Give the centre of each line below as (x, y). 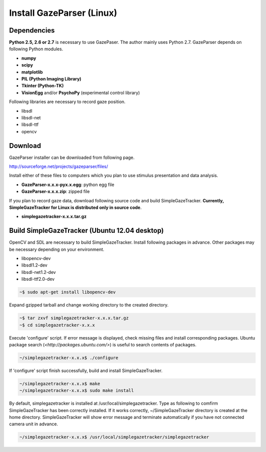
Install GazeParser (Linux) (63, 13)
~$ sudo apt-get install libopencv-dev (67, 292)
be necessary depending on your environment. (57, 249)
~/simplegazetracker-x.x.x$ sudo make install (77, 391)
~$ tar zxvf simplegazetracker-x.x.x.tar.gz (74, 318)
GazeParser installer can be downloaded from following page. (72, 157)
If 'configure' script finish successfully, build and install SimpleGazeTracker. (86, 371)
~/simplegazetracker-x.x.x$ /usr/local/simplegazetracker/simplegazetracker (114, 437)
